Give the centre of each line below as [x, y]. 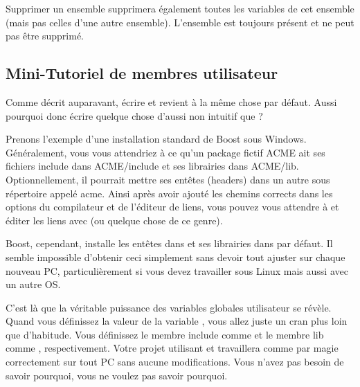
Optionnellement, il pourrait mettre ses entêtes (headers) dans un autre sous [168, 179]
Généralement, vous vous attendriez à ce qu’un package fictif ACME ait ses [165, 152]
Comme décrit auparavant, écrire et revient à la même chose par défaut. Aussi [171, 101]
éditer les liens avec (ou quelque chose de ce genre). [114, 220]
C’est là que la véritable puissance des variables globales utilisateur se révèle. [169, 307]
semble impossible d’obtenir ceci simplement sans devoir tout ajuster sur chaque [175, 256]
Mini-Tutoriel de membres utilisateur [142, 73]
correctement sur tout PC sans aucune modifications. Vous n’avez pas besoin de [175, 362]
